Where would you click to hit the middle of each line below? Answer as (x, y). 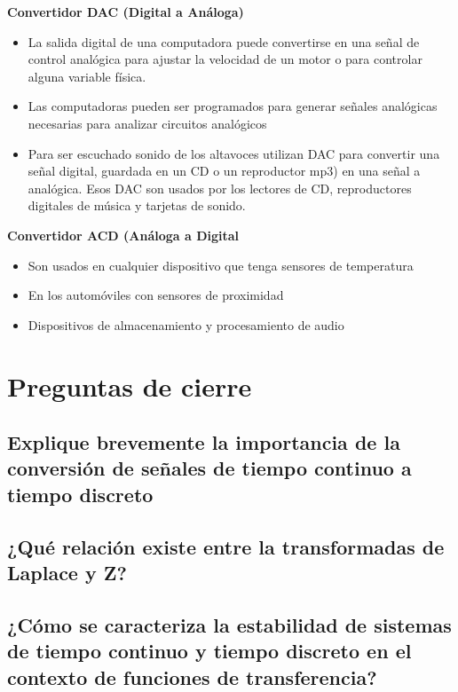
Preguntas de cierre (130, 385)
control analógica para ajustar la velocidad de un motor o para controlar (225, 59)
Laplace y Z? (67, 573)
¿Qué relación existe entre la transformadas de (226, 546)
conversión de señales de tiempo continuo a (209, 468)
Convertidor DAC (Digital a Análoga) (126, 12)
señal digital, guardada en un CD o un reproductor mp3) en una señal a (224, 171)
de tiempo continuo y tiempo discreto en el (209, 651)
